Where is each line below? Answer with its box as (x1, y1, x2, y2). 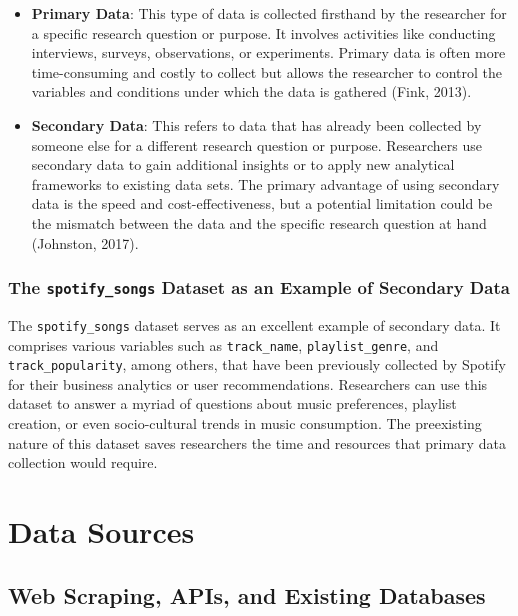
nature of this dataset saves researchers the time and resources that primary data (8, 432, 506, 453)
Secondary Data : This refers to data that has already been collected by (31, 114, 482, 135)
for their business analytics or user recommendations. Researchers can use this (8, 373, 488, 394)
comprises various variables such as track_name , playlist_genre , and (8, 334, 439, 355)
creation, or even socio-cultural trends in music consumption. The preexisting (8, 413, 482, 434)
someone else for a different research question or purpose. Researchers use (31, 134, 483, 155)
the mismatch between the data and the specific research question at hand (31, 212, 487, 233)
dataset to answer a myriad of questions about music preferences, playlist (8, 393, 457, 414)
